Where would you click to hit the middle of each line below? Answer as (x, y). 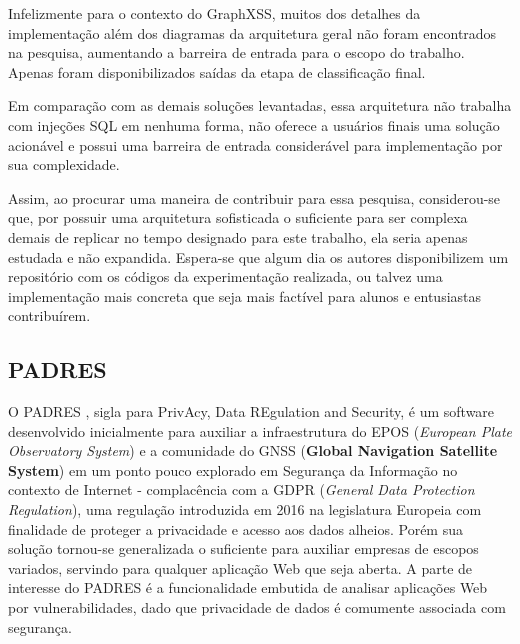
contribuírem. (49, 315)
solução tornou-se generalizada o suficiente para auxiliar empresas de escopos (243, 548)
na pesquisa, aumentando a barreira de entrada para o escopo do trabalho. (236, 52)
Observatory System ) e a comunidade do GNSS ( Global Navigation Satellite (253, 450)
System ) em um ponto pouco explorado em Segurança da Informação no (233, 469)
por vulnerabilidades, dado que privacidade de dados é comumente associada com (257, 607)
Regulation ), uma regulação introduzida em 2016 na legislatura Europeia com (245, 509)
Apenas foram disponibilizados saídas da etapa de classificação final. (217, 71)
